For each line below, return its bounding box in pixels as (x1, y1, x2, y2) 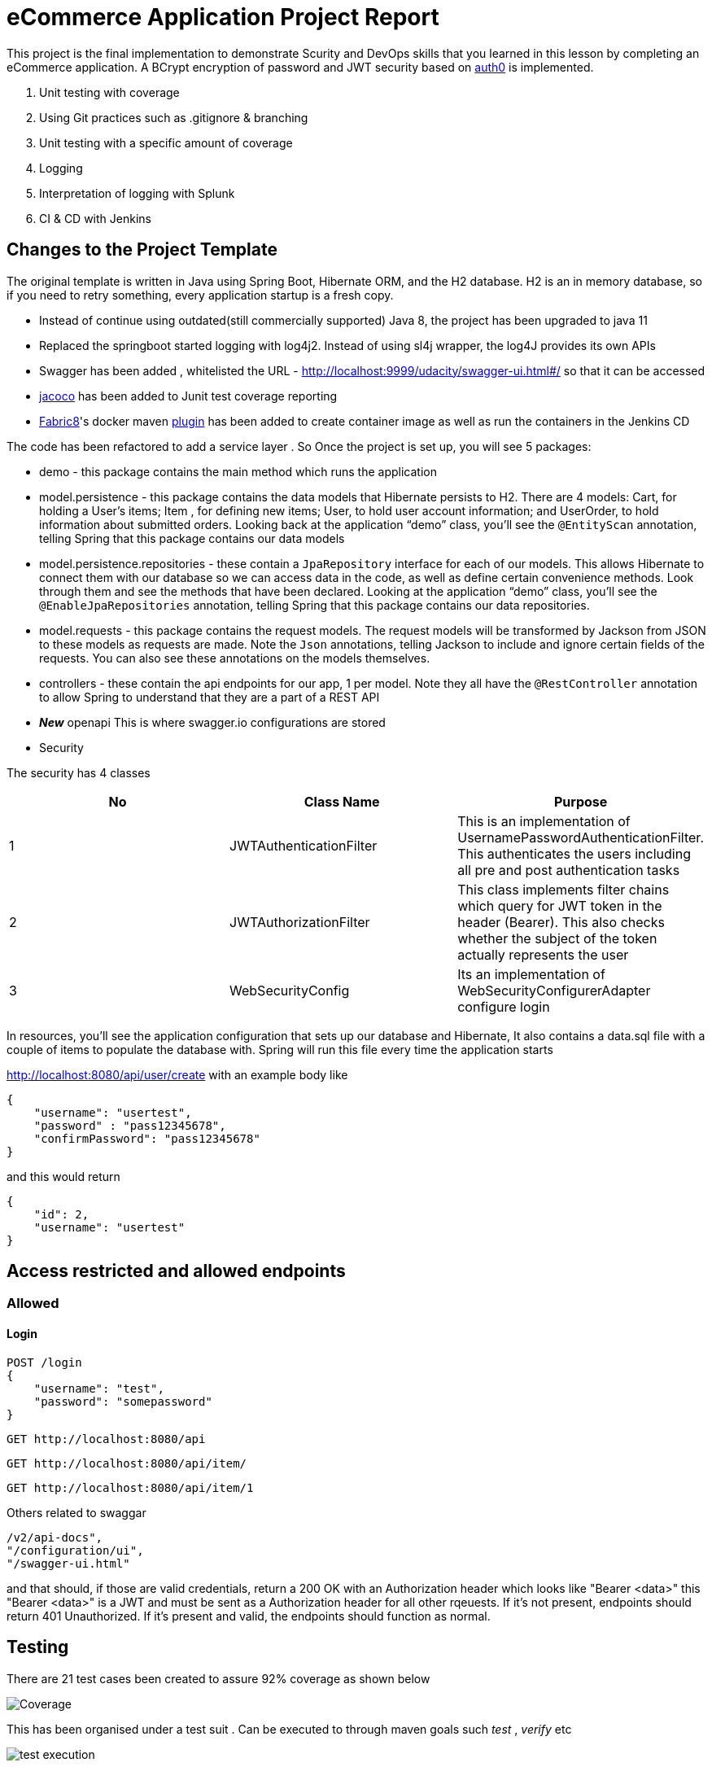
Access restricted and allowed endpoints (7, 1261, 346, 1282)
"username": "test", (33, 1381, 164, 1395)
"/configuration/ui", (7, 1543, 144, 1557)
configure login (457, 998, 550, 1015)
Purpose (553, 793, 608, 810)
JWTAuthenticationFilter (229, 837, 378, 854)
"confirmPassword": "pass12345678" (33, 1131, 260, 1145)
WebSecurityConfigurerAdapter (457, 982, 651, 999)
